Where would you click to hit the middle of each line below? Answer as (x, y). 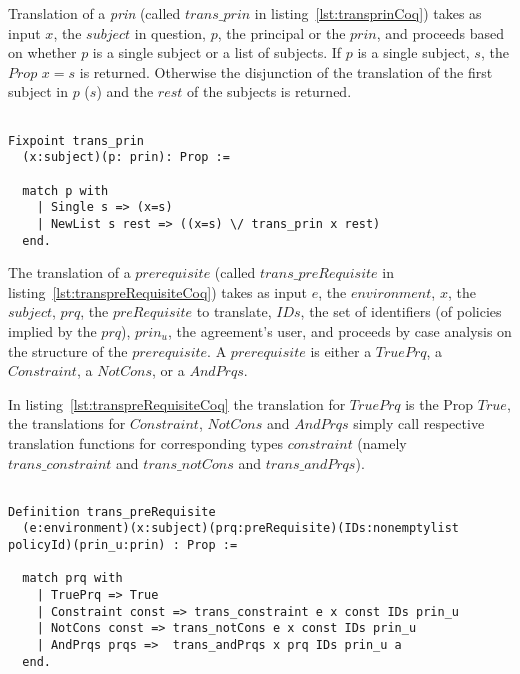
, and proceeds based (440, 32)
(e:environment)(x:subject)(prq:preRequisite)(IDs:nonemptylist (241, 528)
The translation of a (69, 272)
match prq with (72, 578)
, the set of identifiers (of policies (401, 311)
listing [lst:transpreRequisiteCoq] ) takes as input (158, 291)
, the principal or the (281, 32)
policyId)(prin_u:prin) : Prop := (123, 545)
